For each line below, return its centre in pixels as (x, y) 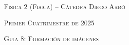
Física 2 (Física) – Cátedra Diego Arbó (64, 6)
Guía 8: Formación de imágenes (51, 39)
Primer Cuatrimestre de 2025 (49, 22)
